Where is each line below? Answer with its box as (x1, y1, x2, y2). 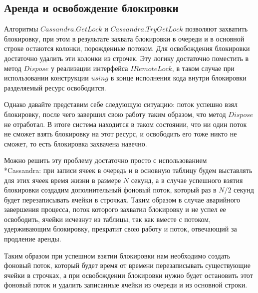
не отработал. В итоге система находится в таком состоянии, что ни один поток (4, 118, 247, 129)
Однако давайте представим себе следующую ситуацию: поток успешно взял (4, 99, 238, 109)
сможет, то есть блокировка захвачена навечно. (4, 138, 147, 148)
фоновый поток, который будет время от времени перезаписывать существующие (4, 260, 251, 270)
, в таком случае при (172, 62, 235, 73)
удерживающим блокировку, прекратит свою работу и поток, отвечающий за (4, 223, 237, 234)
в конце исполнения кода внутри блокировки (110, 72, 247, 83)
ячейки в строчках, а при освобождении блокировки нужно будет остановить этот (4, 269, 253, 280)
